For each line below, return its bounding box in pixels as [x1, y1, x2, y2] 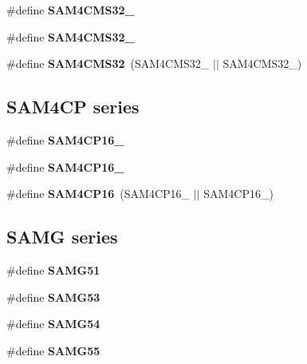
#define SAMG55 [6, 342, 100, 358]
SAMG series [6, 224, 118, 249]
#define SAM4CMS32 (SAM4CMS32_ [6, 55, 210, 72]
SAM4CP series [6, 94, 140, 119]
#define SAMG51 [6, 261, 100, 278]
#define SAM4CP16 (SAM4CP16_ [6, 185, 191, 202]
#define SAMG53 [6, 288, 100, 305]
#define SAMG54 [6, 315, 100, 332]
